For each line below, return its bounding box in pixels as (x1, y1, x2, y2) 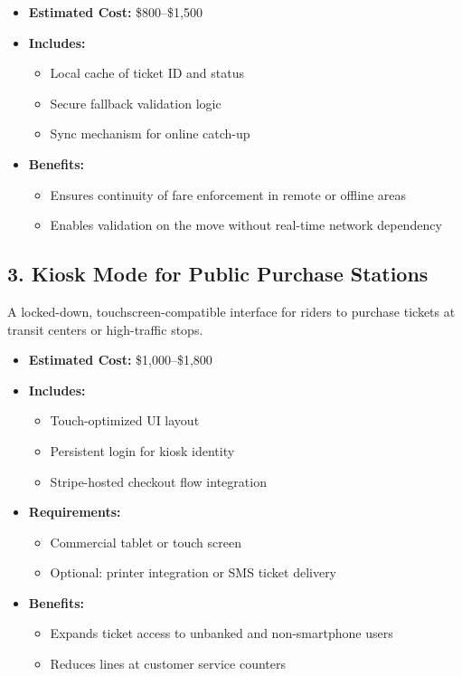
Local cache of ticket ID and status (50, 63, 244, 82)
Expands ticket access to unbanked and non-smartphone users (50, 624, 393, 643)
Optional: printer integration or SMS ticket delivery (50, 563, 337, 582)
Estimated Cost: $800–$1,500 (28, 3, 203, 21)
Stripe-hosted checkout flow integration (50, 471, 267, 490)
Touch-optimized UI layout (50, 411, 200, 430)
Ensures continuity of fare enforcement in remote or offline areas (50, 185, 407, 204)
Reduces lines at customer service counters (50, 654, 287, 673)
